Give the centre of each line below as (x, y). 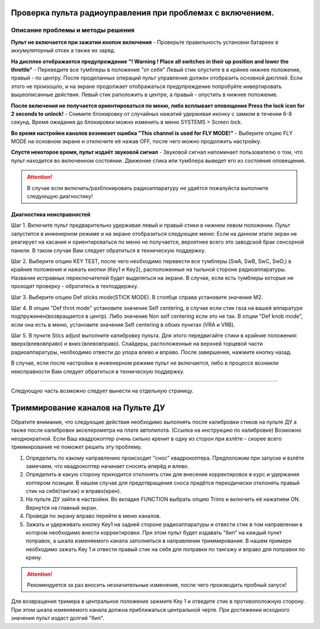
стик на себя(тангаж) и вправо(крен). (73, 491)
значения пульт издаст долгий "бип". (58, 618)
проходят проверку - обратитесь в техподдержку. (75, 286)
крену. (34, 558)
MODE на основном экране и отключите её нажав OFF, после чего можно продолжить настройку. (136, 141)
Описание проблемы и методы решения (73, 30)
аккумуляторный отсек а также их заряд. (63, 50)
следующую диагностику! (60, 197)
